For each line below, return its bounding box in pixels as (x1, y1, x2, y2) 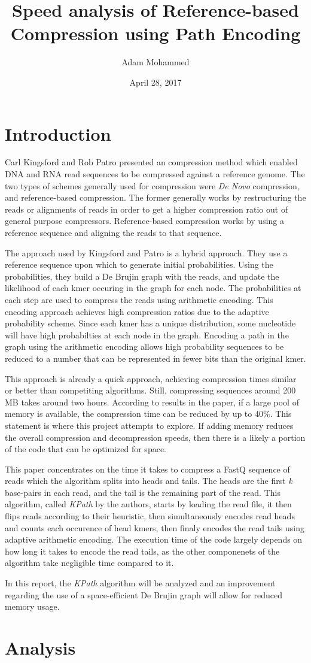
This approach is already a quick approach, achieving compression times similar (5, 372, 297, 385)
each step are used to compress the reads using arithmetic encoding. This (5, 293, 273, 305)
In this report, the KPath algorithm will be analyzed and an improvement (5, 577, 276, 589)
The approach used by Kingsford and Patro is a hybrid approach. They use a (5, 246, 288, 259)
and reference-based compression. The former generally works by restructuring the (5, 191, 306, 204)
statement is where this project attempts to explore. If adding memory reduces (5, 419, 294, 431)
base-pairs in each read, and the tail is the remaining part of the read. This (5, 486, 280, 498)
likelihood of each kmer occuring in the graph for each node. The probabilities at (5, 281, 301, 294)
